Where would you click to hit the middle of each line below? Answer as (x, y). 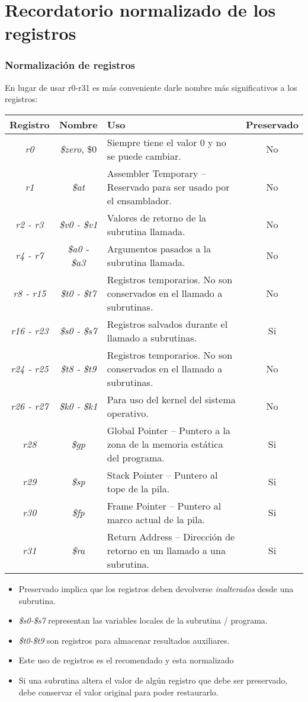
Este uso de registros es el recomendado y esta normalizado (126, 660)
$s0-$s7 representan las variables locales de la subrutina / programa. (143, 620)
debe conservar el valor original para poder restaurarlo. (118, 692)
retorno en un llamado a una (166, 550)
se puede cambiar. (144, 156)
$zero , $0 (78, 149)
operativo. (128, 413)
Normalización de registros (70, 65)
